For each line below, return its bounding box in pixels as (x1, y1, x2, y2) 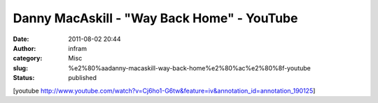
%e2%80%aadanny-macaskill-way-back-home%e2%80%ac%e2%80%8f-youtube (68, 63, 311, 72)
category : (13, 54, 43, 63)
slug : (13, 63, 28, 72)
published (68, 74, 97, 82)
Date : (13, 35, 29, 43)
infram (68, 44, 87, 52)
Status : (13, 74, 35, 82)
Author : (13, 44, 36, 52)
